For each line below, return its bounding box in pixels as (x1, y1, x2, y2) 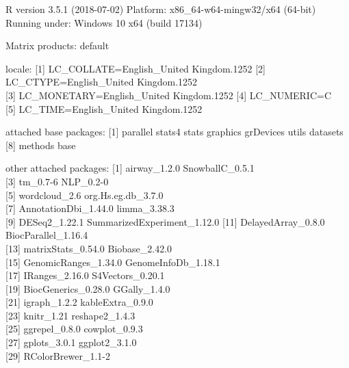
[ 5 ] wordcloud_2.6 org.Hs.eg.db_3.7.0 (5, 187, 164, 202)
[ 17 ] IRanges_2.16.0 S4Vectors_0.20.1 (5, 268, 165, 282)
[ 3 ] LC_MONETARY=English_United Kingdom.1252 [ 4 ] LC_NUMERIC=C (5, 88, 332, 102)
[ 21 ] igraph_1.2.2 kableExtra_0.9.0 (5, 295, 153, 309)
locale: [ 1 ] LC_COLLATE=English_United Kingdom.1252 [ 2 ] (5, 61, 266, 75)
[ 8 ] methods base (5, 137, 76, 152)
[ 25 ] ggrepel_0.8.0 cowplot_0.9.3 (5, 321, 143, 336)
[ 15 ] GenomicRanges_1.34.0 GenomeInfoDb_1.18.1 (5, 254, 220, 269)
